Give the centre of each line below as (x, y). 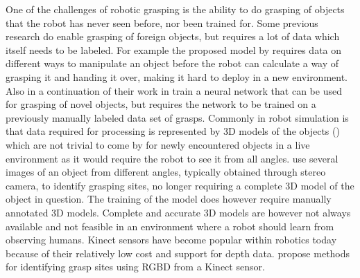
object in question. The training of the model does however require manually (169, 199)
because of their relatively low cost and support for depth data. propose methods (178, 253)
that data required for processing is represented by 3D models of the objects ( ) (173, 131)
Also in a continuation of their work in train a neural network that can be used (174, 90)
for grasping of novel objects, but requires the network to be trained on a (161, 104)
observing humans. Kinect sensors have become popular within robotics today (171, 240)
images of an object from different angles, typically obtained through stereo (166, 172)
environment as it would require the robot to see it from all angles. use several (172, 158)
